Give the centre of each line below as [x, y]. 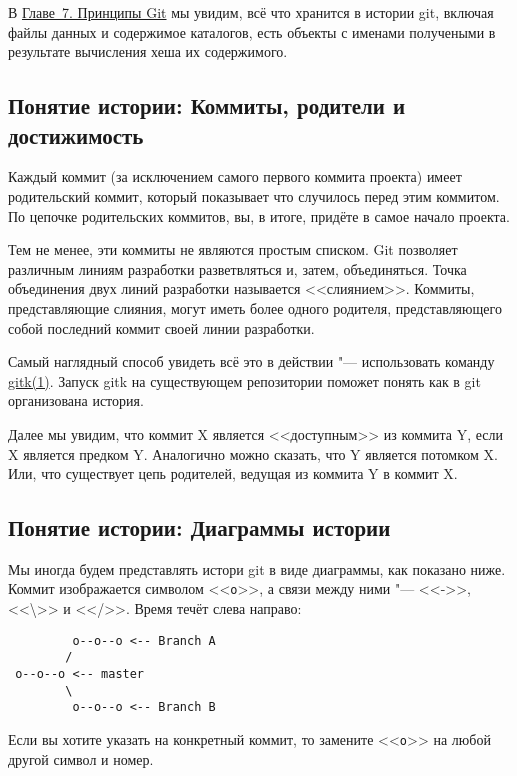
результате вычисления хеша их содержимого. [148, 51]
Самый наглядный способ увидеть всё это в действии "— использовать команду [251, 361]
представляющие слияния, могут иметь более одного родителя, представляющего [255, 307]
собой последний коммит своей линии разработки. [161, 327]
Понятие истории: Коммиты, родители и [207, 105]
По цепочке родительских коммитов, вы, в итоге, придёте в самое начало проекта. [259, 215]
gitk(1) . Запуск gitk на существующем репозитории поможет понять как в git [244, 380]
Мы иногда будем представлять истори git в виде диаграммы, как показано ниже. [257, 568]
